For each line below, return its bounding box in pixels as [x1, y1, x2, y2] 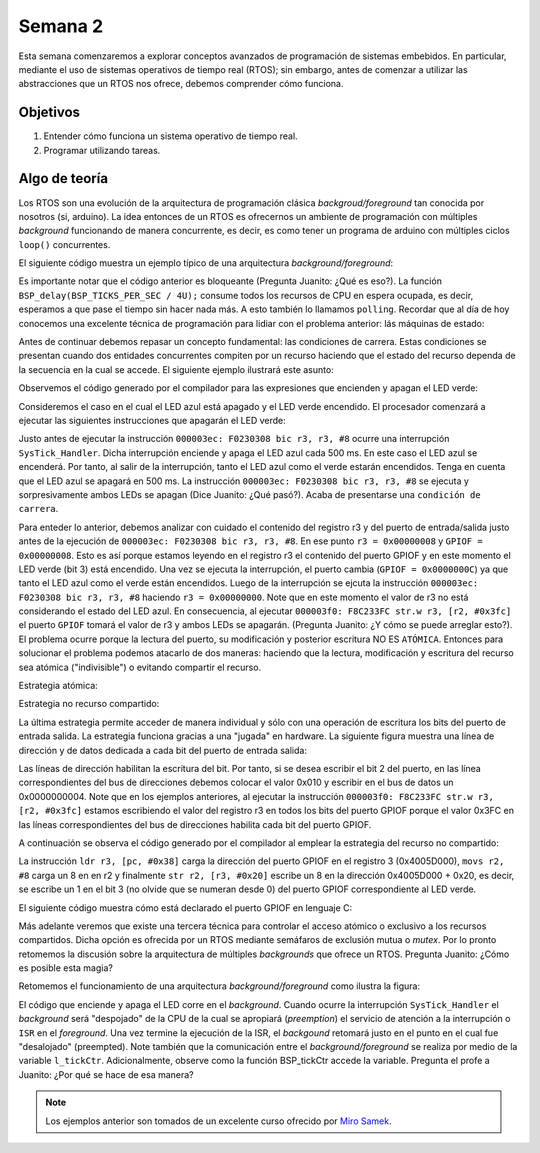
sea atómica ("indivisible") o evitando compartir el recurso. [18, 661, 262, 673]
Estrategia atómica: [18, 680, 99, 692]
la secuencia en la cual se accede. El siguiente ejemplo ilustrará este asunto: [18, 363, 334, 375]
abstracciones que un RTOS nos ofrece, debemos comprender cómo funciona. [18, 78, 344, 90]
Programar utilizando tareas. [43, 144, 161, 156]
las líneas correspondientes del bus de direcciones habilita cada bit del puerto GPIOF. [18, 818, 372, 830]
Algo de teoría [18, 170, 109, 187]
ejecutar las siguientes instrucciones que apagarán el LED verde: [18, 415, 287, 426]
